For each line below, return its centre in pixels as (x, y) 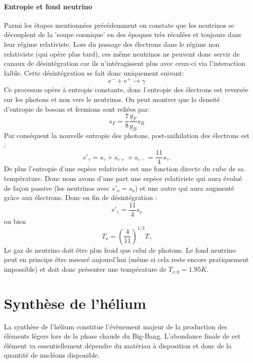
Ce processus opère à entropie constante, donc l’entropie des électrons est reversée (126, 90)
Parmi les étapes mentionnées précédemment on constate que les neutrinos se (119, 25)
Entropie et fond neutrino (48, 6)
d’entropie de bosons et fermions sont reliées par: (77, 109)
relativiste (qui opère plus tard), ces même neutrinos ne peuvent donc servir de (122, 53)
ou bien (15, 221)
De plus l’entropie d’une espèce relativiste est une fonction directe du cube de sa (124, 169)
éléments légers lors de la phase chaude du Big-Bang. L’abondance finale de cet (122, 336)
